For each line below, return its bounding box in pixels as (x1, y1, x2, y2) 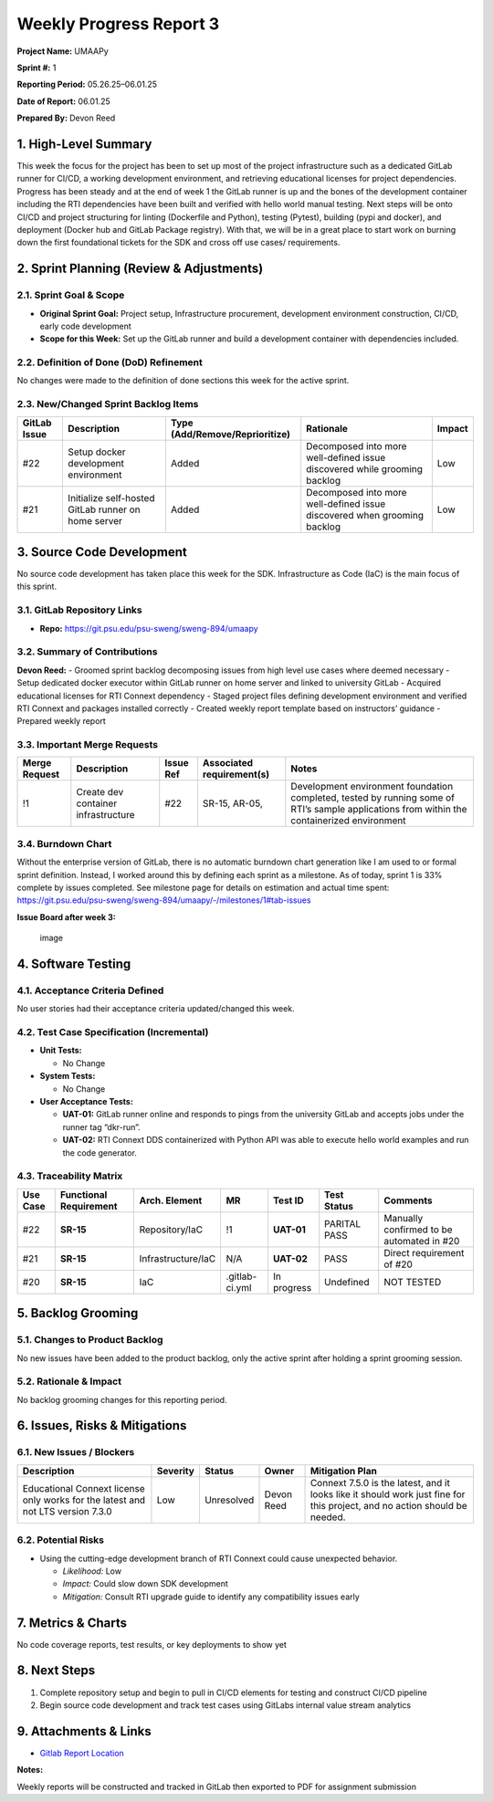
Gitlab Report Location (39, 1747, 125, 1758)
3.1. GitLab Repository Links (16, 603, 143, 616)
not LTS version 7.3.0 (22, 1504, 113, 1517)
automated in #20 (383, 1234, 460, 1247)
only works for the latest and (22, 1493, 146, 1506)
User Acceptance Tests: (39, 1096, 134, 1107)
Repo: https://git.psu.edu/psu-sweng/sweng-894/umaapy (39, 623, 259, 634)
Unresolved (204, 1493, 255, 1506)
